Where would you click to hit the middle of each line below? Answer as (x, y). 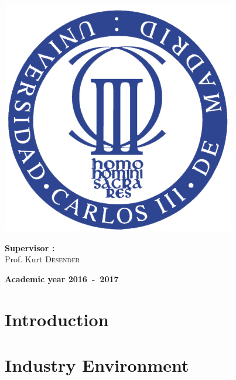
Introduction (57, 319)
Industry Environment (97, 364)
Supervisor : (30, 247)
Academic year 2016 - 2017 (62, 278)
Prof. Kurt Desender (42, 259)
